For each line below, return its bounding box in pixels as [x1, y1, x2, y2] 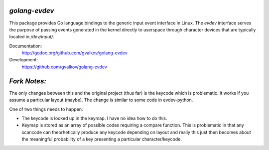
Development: [9, 57, 38, 63]
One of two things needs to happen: [9, 106, 83, 112]
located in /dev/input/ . [9, 34, 55, 40]
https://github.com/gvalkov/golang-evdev [21, 64, 107, 70]
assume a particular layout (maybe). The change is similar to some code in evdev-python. [9, 97, 193, 103]
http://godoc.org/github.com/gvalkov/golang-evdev [21, 50, 128, 56]
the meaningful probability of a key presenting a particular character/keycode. [21, 136, 182, 142]
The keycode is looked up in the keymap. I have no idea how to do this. [21, 115, 167, 121]
